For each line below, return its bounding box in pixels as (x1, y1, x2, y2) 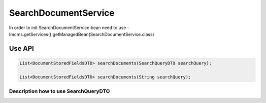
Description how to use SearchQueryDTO (9, 88, 110, 95)
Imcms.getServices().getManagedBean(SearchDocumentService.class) (9, 31, 155, 37)
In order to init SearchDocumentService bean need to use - (9, 25, 130, 31)
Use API (9, 44, 34, 53)
